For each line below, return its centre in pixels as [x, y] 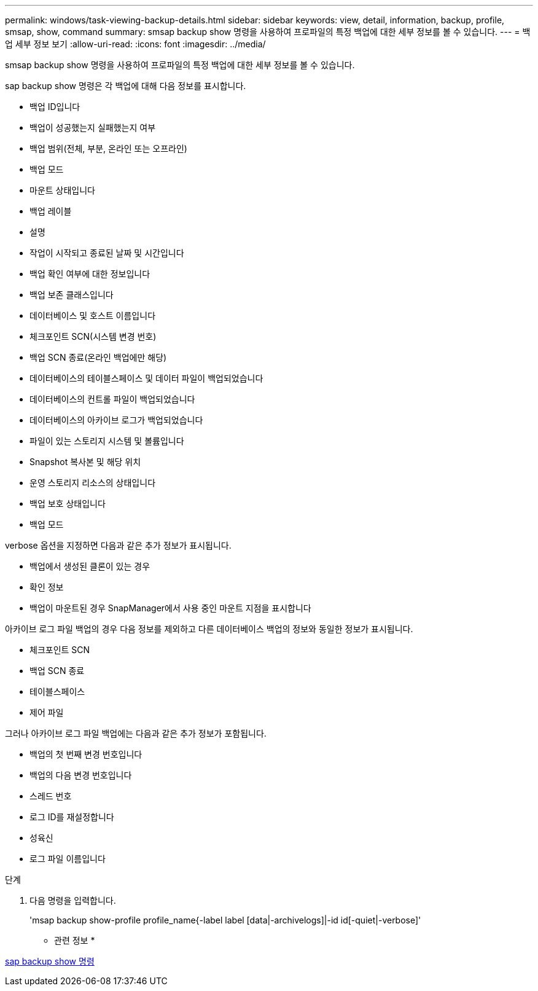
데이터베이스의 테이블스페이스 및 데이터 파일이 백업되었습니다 [146, 378]
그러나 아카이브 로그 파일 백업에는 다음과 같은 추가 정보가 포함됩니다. [136, 733]
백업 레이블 [51, 211]
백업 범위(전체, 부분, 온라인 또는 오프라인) [108, 148]
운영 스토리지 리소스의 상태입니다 [93, 483]
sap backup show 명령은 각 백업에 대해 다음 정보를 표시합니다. [126, 86]
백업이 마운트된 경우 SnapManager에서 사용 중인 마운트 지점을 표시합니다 [170, 608]
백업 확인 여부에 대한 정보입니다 [90, 274]
